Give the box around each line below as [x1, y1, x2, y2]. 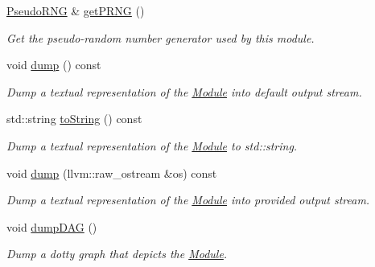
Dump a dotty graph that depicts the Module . [6, 245, 228, 262]
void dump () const [6, 56, 101, 73]
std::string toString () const [6, 110, 142, 127]
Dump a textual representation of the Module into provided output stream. [6, 191, 370, 208]
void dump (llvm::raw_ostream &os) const [6, 164, 217, 181]
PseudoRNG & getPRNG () [6, 2, 145, 18]
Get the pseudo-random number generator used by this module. [6, 29, 315, 46]
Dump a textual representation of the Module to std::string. [6, 137, 298, 154]
